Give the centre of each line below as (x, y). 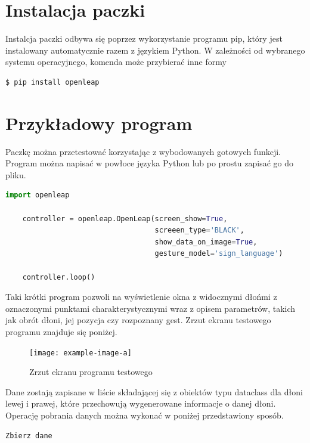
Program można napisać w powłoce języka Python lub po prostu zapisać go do (149, 163)
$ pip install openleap (52, 82)
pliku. (16, 174)
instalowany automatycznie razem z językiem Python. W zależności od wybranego (155, 50)
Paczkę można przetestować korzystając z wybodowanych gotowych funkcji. (143, 151)
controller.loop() (59, 277)
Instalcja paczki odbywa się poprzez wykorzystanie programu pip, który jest (144, 38)
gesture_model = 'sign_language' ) (219, 254)
